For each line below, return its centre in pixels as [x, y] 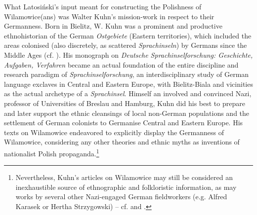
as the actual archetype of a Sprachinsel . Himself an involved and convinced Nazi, [128, 93]
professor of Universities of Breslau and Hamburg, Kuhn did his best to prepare [125, 103]
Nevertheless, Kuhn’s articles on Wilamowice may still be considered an [124, 177]
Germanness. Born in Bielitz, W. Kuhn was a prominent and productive [113, 26]
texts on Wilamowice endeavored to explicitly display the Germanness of [114, 132]
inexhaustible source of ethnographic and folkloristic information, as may [126, 187]
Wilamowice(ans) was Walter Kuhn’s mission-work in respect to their [109, 16]
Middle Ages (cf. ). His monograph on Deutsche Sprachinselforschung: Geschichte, [128, 54]
